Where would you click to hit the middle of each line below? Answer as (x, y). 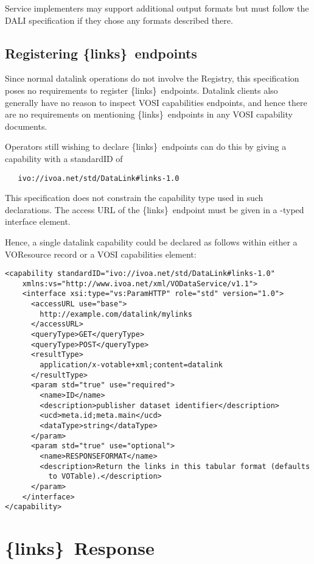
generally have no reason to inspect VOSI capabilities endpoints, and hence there (156, 102)
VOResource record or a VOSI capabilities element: (101, 254)
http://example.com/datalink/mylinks (116, 314)
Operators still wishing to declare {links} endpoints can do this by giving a (146, 146)
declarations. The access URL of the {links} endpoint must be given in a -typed (155, 209)
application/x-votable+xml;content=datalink (131, 365)
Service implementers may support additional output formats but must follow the (157, 8)
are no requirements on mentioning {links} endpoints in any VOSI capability (149, 114)
